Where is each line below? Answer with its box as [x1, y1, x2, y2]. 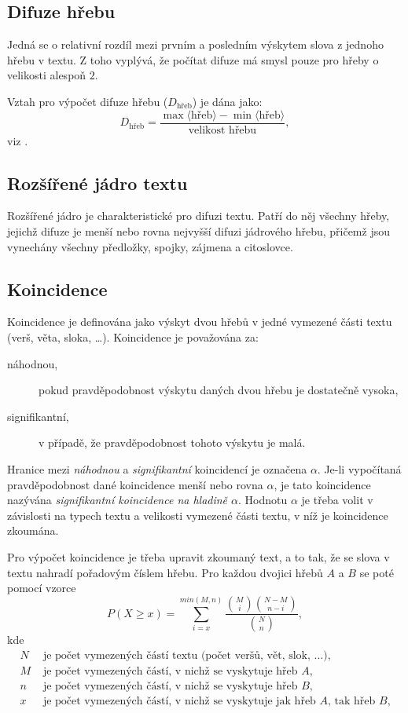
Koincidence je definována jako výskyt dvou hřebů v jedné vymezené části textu [7, 313, 392, 330]
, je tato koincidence [274, 476, 371, 492]
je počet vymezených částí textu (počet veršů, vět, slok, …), [42, 649, 331, 661]
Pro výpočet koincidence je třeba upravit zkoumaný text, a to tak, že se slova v [7, 548, 390, 565]
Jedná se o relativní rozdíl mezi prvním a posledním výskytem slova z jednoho [7, 36, 384, 53]
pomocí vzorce [7, 580, 76, 596]
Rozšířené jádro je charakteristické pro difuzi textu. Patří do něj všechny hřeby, [7, 207, 390, 224]
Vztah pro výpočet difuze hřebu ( [7, 93, 168, 109]
